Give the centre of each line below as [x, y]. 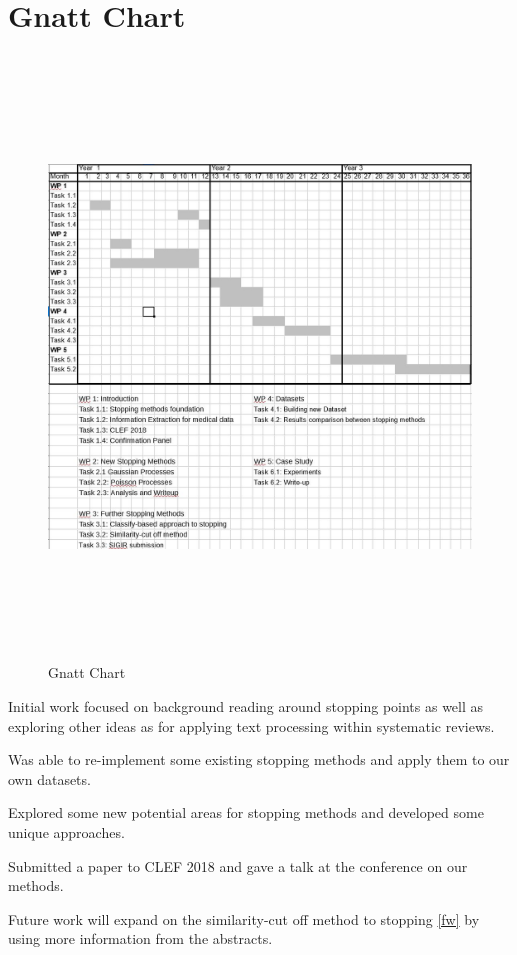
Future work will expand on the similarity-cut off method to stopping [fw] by [244, 918]
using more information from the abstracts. [140, 938]
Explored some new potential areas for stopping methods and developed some [246, 812]
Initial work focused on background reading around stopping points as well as [246, 706]
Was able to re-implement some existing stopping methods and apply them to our [259, 759]
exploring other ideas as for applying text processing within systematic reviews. [251, 725]
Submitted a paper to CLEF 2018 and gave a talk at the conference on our [238, 865]
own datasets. [49, 778]
